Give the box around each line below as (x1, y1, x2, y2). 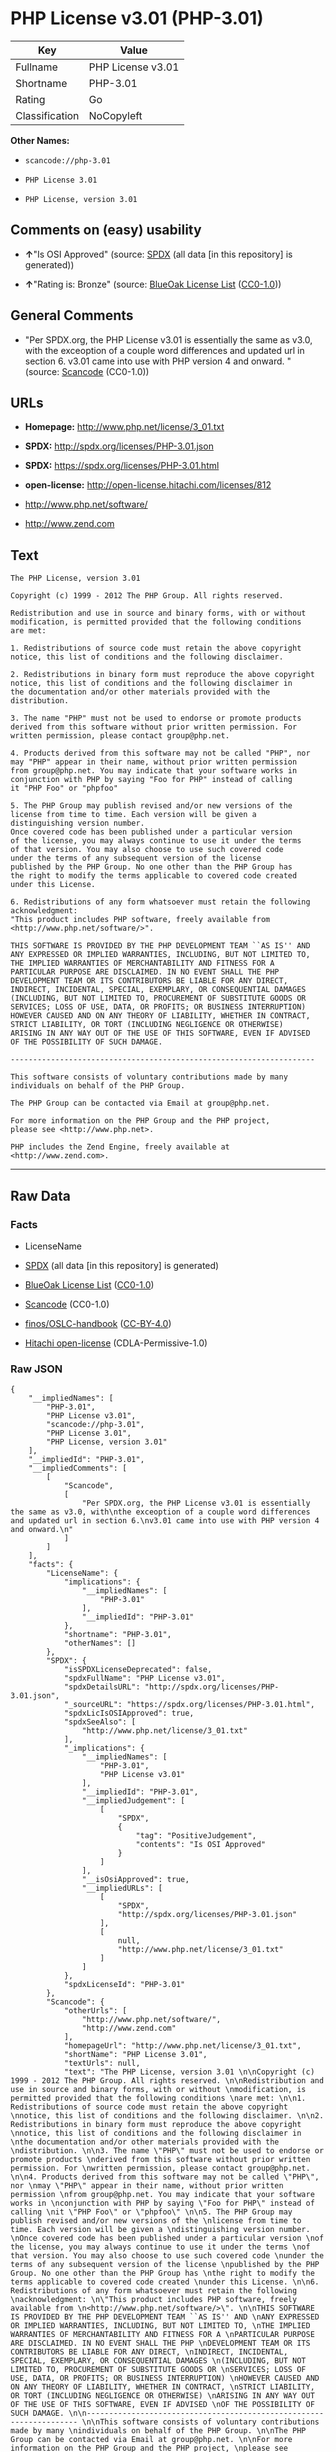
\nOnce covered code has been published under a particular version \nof (10, 2233, 325, 2244)
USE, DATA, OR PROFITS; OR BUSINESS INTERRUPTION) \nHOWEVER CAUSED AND (10, 2373, 320, 2384)
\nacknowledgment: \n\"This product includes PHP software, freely (10, 2295, 298, 2305)
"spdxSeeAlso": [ (63, 1717, 137, 1727)
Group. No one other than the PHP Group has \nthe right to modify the (10, 2268, 315, 2279)
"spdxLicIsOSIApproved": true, (63, 1708, 195, 1719)
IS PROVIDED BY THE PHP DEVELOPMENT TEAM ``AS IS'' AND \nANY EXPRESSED (10, 2312, 320, 2322)
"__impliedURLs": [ (81, 1883, 163, 1894)
